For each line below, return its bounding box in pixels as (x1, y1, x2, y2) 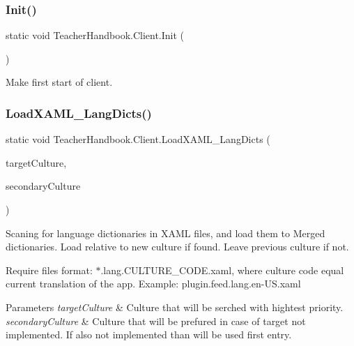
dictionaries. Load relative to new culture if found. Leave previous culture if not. (6, 239, 349, 254)
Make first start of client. (6, 75, 113, 89)
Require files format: (6, 262, 93, 277)
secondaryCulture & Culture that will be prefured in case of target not (6, 313, 306, 328)
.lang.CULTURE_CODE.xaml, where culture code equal (100, 262, 344, 277)
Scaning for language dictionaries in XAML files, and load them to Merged (6, 225, 325, 240)
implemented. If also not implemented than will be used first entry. (6, 327, 292, 342)
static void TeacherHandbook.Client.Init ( (6, 28, 185, 43)
